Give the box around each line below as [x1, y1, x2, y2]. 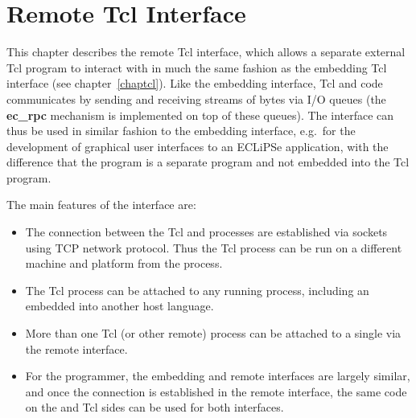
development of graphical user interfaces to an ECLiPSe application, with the [6, 137, 389, 154]
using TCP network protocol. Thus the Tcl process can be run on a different [25, 239, 402, 256]
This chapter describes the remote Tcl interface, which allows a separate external [6, 43, 406, 60]
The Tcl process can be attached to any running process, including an [25, 281, 369, 298]
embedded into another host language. [25, 297, 214, 314]
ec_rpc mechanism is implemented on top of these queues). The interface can [6, 106, 394, 123]
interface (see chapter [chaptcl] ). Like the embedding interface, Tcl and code [6, 75, 383, 92]
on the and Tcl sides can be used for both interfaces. [25, 399, 284, 416]
